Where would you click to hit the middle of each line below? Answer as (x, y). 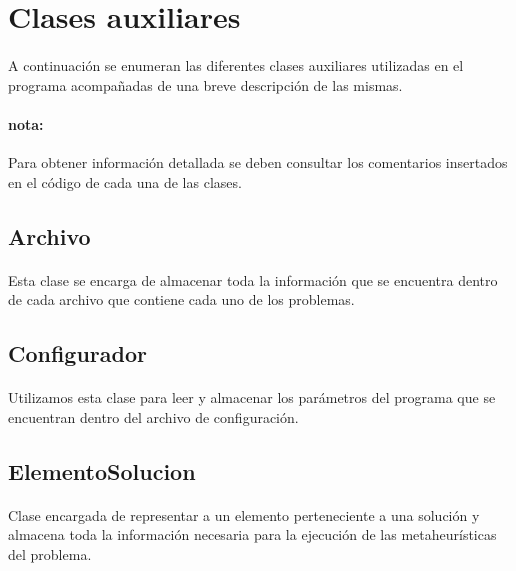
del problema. (50, 553)
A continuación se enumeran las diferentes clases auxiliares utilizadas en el (236, 64)
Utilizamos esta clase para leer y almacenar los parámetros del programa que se (252, 397)
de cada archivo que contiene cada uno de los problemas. (181, 299)
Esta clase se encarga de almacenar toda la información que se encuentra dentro (253, 279)
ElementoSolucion (102, 470)
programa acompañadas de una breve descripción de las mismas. (205, 84)
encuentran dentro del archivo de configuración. (153, 416)
